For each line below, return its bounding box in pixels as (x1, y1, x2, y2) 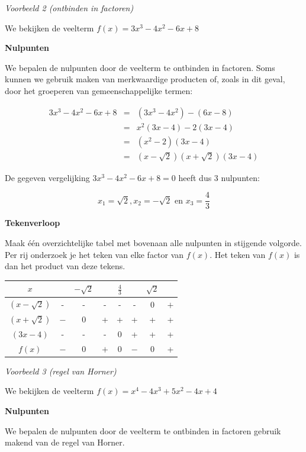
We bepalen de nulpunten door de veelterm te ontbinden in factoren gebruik (5, 424, 281, 437)
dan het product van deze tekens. (5, 260, 125, 272)
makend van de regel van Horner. (5, 436, 125, 448)
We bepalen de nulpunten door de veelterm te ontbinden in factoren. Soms (5, 61, 275, 73)
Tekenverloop (5, 217, 60, 229)
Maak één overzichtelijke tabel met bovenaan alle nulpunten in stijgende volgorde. (5, 237, 302, 249)
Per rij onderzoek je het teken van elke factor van (5, 248, 184, 260)
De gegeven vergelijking (5, 171, 90, 183)
